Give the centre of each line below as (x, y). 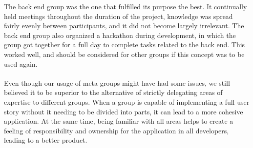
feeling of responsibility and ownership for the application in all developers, (116, 130)
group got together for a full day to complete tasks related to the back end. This (125, 45)
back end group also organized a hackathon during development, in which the (120, 35)
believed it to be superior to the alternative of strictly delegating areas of (113, 92)
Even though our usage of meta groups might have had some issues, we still (117, 83)
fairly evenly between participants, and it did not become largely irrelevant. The (124, 26)
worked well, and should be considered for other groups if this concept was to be (124, 54)
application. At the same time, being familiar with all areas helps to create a (119, 121)
